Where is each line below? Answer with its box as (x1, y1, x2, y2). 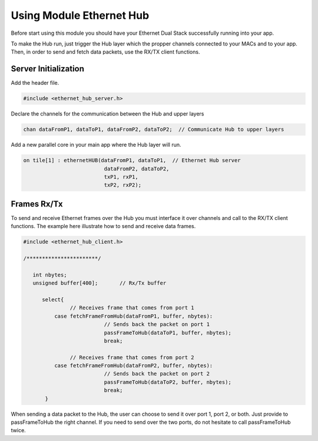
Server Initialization (11, 64, 85, 74)
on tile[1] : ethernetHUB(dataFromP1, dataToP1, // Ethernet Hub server (23, 157, 241, 164)
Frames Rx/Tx (11, 199, 63, 209)
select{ (42, 296, 64, 303)
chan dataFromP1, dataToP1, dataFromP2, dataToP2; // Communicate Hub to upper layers (23, 126, 284, 133)
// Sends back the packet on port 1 (104, 321, 210, 328)
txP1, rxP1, (104, 173, 138, 180)
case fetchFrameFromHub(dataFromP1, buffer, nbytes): (54, 312, 213, 320)
